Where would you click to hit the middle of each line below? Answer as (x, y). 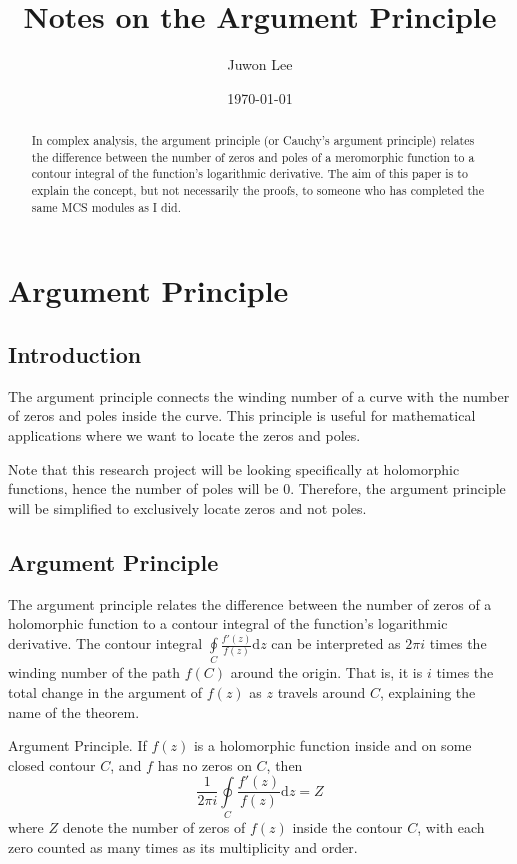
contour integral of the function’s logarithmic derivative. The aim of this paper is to (249, 173)
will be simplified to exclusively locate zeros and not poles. (187, 507)
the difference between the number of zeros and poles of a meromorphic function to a (253, 156)
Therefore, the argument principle (402, 488)
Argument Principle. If (77, 745)
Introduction (75, 353)
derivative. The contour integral (105, 643)
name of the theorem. (74, 711)
